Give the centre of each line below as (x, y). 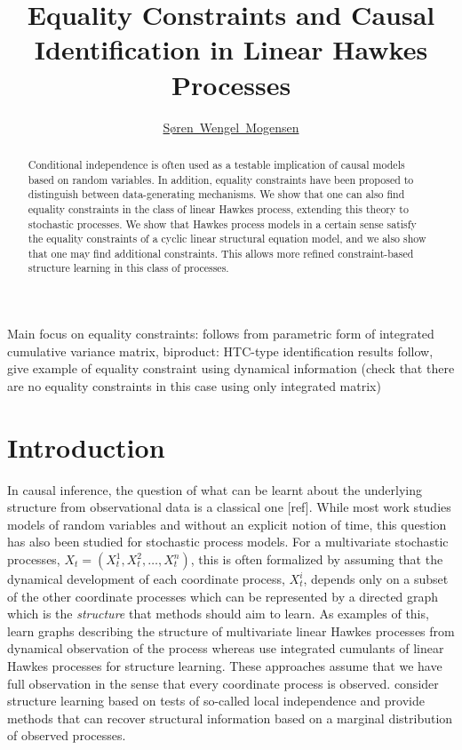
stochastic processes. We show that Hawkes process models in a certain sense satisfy (222, 223)
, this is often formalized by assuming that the (317, 559)
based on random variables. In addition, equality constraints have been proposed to (221, 179)
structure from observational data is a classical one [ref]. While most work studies (229, 507)
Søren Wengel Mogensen (231, 127)
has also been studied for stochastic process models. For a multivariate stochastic (228, 542)
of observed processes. (67, 735)
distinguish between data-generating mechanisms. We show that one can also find (216, 194)
